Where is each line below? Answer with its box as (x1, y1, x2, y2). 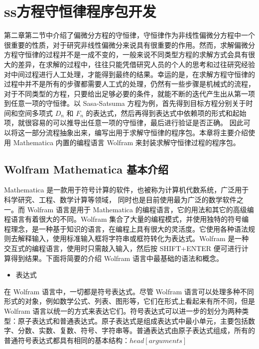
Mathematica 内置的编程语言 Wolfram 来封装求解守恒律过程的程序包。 (13, 137, 240, 147)
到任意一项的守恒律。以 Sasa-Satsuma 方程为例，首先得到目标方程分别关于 (4, 98, 246, 108)
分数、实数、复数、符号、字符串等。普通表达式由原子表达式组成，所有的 (17, 325, 255, 336)
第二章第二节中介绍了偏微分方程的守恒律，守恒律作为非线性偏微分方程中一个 (4, 30, 255, 40)
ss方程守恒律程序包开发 (4, 1, 156, 21)
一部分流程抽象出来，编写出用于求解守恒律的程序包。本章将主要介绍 (24, 127, 248, 138)
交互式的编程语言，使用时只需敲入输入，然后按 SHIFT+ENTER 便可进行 (4, 243, 242, 254)
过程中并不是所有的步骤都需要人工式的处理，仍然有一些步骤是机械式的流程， (4, 79, 255, 89)
